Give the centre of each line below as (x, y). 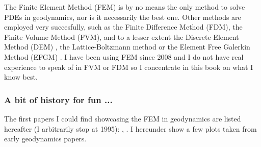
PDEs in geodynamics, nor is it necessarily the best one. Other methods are (123, 17)
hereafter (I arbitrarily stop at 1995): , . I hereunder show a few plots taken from (130, 128)
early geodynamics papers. (45, 139)
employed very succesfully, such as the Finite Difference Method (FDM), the (123, 27)
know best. (21, 77)
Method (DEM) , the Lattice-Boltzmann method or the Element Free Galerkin (127, 47)
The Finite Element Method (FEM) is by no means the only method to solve (125, 7)
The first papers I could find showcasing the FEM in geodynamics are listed (123, 118)
